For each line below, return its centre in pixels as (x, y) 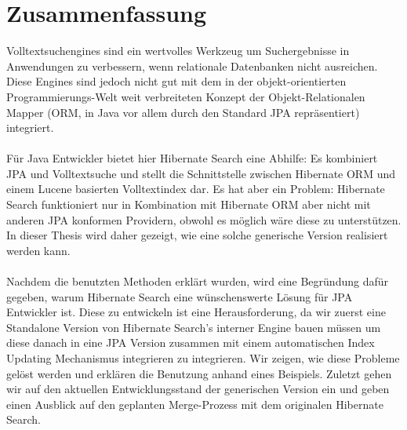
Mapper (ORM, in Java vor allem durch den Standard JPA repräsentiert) (183, 112)
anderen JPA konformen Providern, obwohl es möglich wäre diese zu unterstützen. (204, 219)
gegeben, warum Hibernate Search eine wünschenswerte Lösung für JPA (180, 296)
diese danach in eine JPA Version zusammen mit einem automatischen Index (191, 343)
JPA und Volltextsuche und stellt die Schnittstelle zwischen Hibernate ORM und (201, 173)
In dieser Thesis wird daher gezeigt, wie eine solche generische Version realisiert (197, 235)
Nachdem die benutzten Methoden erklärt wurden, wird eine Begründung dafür (197, 281)
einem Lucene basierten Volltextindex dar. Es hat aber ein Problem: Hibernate (196, 189)
